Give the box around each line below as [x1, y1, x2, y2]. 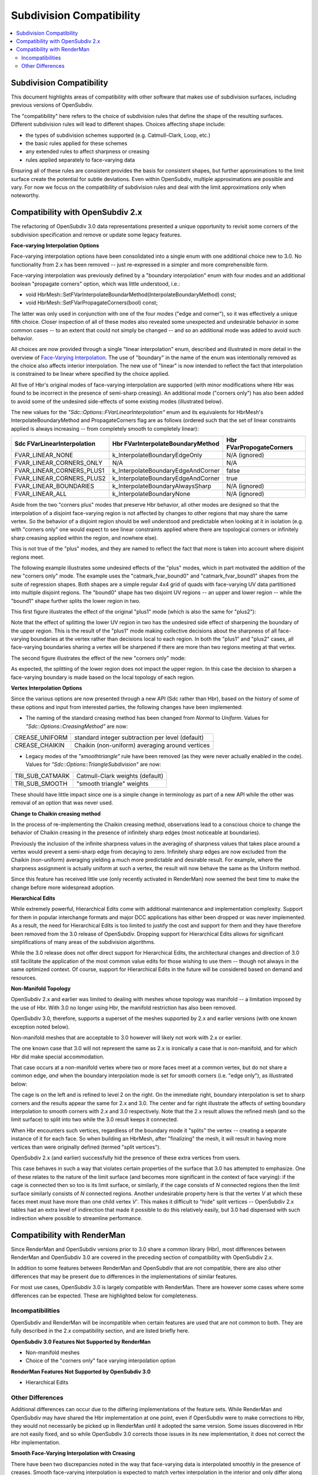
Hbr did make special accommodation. [11, 1053, 105, 1060]
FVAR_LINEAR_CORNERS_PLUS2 [14, 474, 106, 483]
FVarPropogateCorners [226, 443, 293, 451]
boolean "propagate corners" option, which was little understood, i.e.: [11, 280, 181, 287]
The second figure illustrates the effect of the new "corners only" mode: [11, 654, 186, 661]
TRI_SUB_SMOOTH [14, 779, 68, 788]
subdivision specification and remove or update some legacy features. [11, 231, 182, 238]
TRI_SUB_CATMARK [14, 772, 70, 780]
